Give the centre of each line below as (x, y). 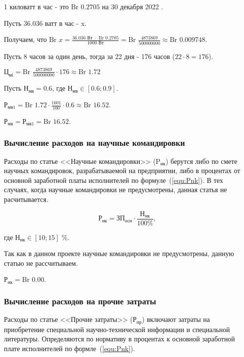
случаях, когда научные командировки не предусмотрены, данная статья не (116, 189)
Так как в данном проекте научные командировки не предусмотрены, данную (119, 253)
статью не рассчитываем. (41, 263)
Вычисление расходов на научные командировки (94, 143)
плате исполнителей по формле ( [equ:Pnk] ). (70, 348)
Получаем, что (25, 39)
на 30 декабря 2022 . (133, 6)
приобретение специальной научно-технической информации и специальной (117, 329)
